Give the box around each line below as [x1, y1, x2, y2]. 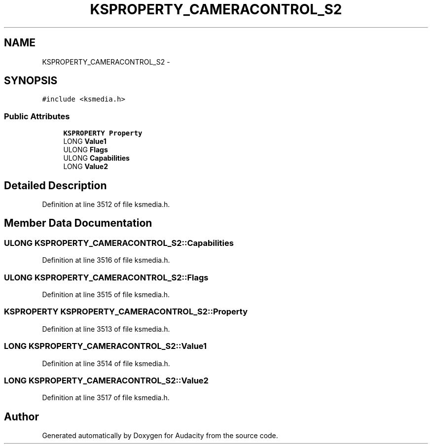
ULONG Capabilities [63, 154, 130, 163]
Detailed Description [4, 179, 107, 192]
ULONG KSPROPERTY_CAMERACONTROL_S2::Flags [4, 272, 209, 282]
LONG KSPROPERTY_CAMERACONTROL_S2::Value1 [4, 341, 207, 351]
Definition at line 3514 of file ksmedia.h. [42, 359, 170, 368]
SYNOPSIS [4, 74, 58, 87]
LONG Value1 [63, 137, 107, 146]
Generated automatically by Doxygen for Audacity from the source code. [42, 431, 278, 440]
